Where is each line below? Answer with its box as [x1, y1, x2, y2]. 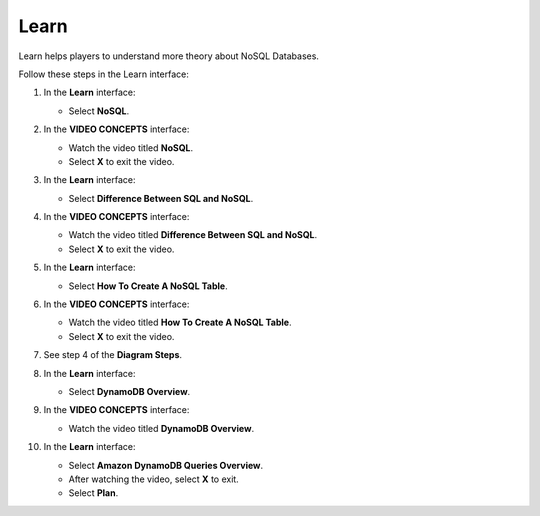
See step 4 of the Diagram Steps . [43, 349, 183, 361]
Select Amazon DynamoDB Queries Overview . [68, 459, 264, 471]
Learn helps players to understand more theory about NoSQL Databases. [18, 50, 320, 62]
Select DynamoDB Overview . [68, 385, 191, 397]
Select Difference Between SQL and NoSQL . [68, 192, 254, 204]
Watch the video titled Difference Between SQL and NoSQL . [68, 229, 318, 241]
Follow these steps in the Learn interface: [18, 68, 189, 80]
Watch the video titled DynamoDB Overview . [68, 422, 255, 434]
